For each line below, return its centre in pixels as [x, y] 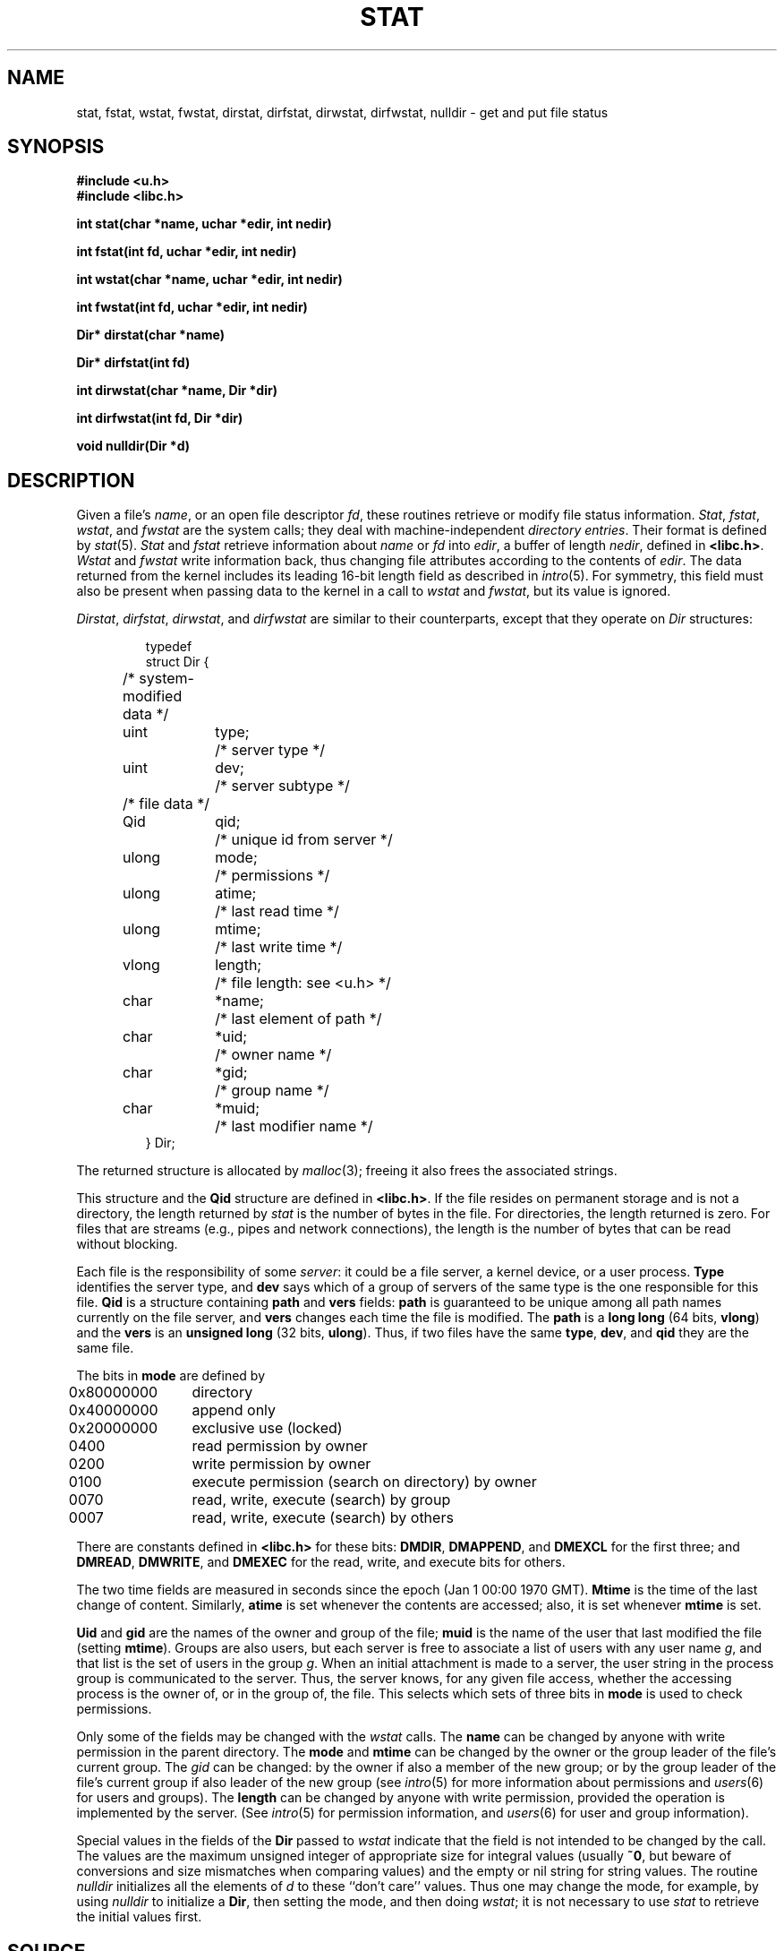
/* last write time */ [279, 947]
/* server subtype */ [282, 786]
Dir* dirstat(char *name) [150, 335]
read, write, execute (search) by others [323, 1518]
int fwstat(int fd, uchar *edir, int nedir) [192, 307]
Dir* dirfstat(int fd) [133, 363]
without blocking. [127, 1244]
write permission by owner [281, 1464]
